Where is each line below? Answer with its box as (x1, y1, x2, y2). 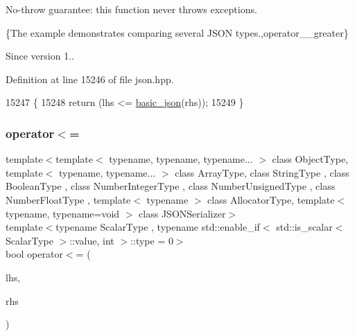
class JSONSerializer (139, 206, 226, 220)
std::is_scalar (276, 220, 333, 234)
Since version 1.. (6, 48, 74, 63)
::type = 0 (130, 233, 173, 247)
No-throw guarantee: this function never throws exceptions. (6, 2, 257, 16)
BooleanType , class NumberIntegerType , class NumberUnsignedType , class (6, 179, 336, 193)
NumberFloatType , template (6, 192, 131, 206)
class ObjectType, (272, 152, 349, 166)
